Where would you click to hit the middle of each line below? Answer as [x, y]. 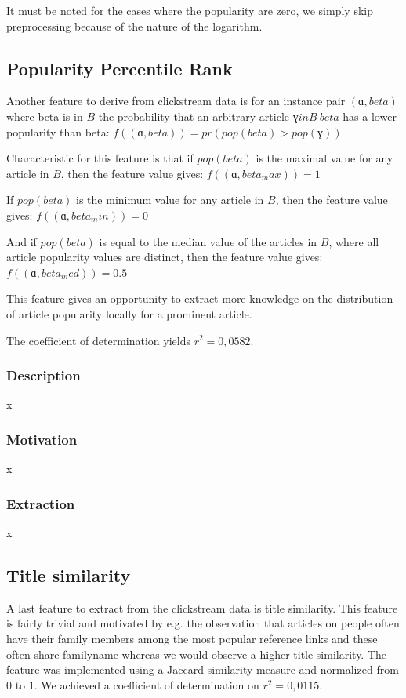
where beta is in [45, 116]
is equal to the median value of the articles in [208, 241]
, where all [354, 241]
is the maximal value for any [324, 158]
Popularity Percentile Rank [120, 68]
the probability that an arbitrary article [194, 116]
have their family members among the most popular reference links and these [192, 638]
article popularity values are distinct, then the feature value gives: [165, 257]
